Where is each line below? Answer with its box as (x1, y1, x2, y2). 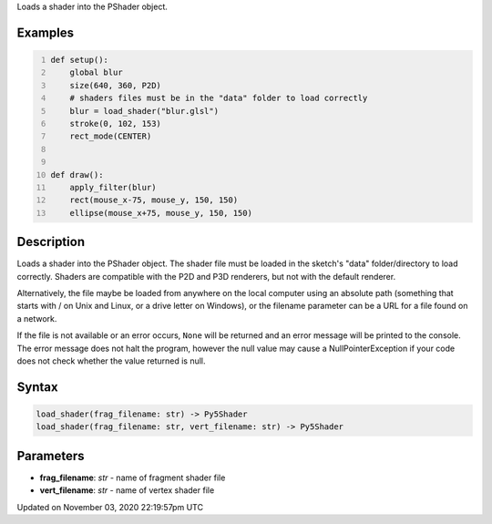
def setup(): (50, 55, 109, 65)
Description (16, 234, 86, 250)
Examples (16, 25, 75, 40)
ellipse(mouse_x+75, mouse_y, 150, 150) (69, 208, 252, 218)
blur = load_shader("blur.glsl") (69, 106, 219, 116)
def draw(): (50, 170, 104, 180)
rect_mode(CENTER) (69, 131, 152, 141)
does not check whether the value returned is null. (16, 355, 206, 366)
